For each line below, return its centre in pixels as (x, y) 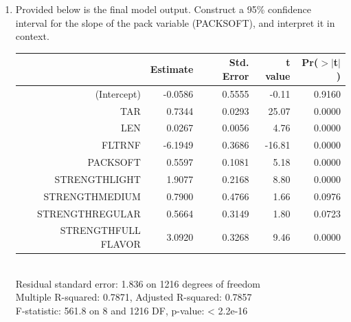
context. (32, 36)
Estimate (172, 69)
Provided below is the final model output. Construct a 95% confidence (163, 9)
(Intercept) (118, 93)
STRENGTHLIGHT (98, 179)
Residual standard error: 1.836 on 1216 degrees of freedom (138, 283)
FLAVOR (121, 244)
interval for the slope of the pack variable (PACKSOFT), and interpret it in (175, 22)
